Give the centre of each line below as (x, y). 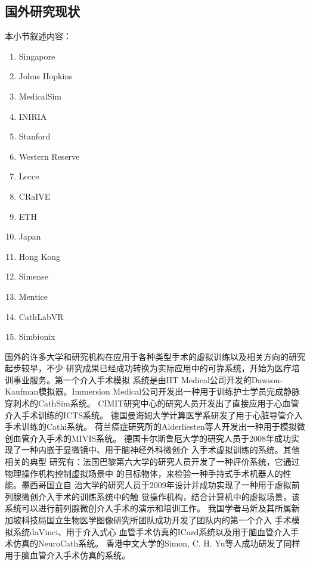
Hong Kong (40, 256)
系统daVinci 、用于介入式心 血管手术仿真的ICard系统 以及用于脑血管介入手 (156, 531)
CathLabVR (41, 316)
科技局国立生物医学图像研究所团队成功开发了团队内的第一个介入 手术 (156, 520)
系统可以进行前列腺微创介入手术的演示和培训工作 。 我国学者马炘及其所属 (148, 508)
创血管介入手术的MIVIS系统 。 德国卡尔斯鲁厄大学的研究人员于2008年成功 (148, 438)
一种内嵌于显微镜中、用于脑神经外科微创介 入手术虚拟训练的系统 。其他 (160, 450)
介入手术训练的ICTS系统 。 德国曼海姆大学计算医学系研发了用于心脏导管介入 (154, 415)
